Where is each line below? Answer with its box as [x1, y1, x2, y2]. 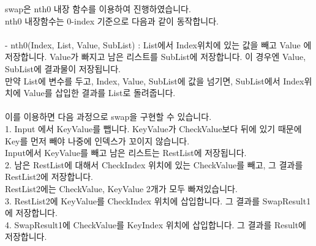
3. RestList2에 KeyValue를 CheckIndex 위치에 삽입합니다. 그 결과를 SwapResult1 [5, 194, 311, 207]
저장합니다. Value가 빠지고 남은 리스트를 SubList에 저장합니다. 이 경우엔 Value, [5, 50, 306, 63]
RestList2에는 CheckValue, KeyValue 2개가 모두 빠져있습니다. [5, 182, 238, 195]
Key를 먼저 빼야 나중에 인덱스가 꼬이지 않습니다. [5, 134, 190, 147]
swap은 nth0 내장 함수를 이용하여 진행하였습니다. [5, 2, 191, 15]
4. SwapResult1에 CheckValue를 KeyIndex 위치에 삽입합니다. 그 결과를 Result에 [5, 218, 306, 231]
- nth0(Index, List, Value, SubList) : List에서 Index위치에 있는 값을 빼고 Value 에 [5, 38, 312, 51]
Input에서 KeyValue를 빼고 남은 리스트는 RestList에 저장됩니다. [5, 146, 247, 159]
